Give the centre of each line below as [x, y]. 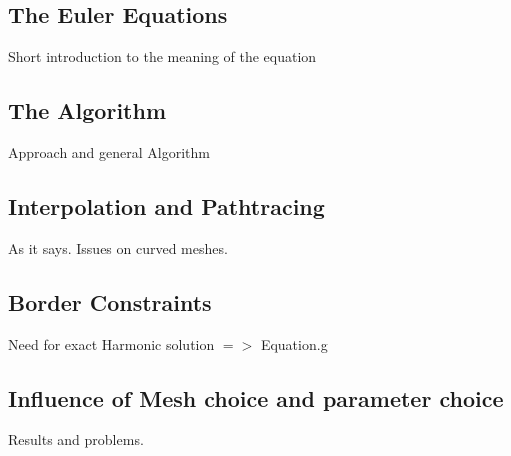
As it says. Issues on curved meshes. [118, 247]
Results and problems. [76, 439]
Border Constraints [110, 301]
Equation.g [294, 343]
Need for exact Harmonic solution [111, 343]
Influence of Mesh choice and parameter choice [256, 397]
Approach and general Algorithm [109, 152]
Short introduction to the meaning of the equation [162, 56]
